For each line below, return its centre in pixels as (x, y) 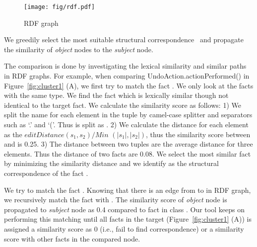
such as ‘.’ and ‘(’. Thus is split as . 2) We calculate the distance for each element (126, 124)
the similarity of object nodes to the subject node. (79, 49)
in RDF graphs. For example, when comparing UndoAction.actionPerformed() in (127, 76)
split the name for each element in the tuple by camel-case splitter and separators (128, 115)
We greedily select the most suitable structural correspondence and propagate (124, 40)
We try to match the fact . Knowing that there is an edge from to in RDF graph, (128, 190)
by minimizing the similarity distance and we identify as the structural (111, 163)
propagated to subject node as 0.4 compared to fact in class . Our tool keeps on (124, 209)
